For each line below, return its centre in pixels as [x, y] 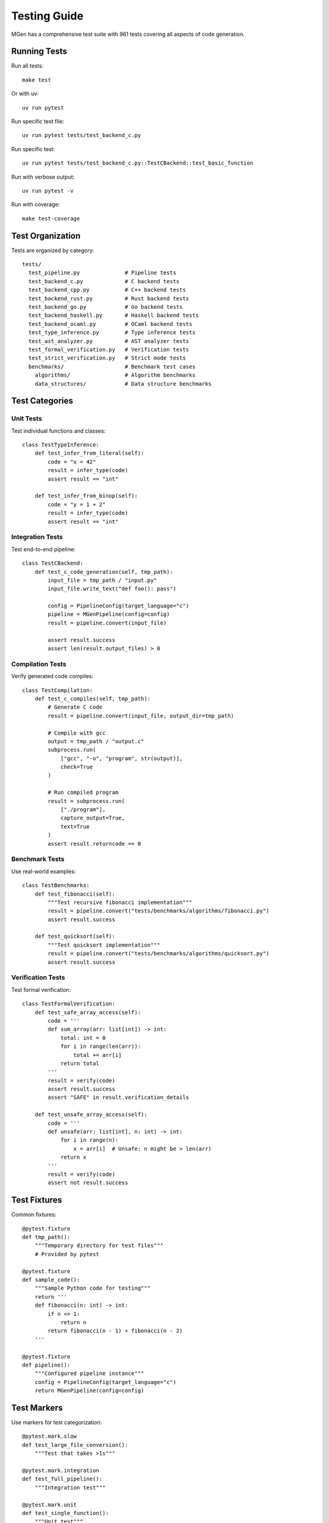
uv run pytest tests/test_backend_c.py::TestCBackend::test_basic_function [138, 163]
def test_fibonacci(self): [75, 894]
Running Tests [39, 51]
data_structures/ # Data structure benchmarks [123, 383]
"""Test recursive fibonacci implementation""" [120, 902]
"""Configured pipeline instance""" [89, 1373]
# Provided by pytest [67, 1254]
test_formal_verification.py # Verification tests [109, 349]
